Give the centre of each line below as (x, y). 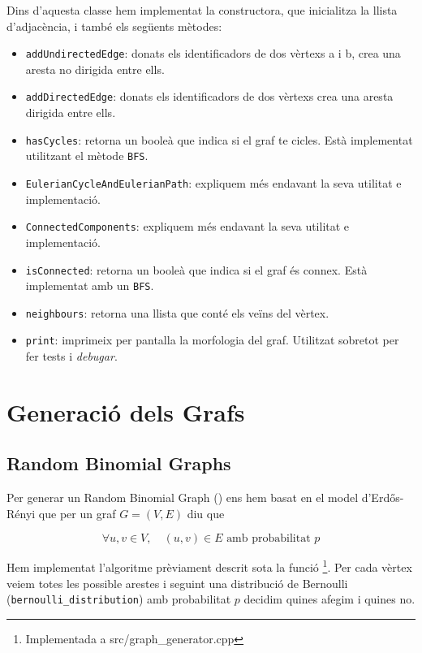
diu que (206, 513)
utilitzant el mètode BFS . (87, 156)
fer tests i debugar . (71, 356)
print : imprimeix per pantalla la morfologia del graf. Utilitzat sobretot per (212, 340)
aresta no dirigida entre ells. (95, 69)
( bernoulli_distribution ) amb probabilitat (119, 599)
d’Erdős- (383, 497)
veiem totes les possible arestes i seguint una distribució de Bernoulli (177, 583)
